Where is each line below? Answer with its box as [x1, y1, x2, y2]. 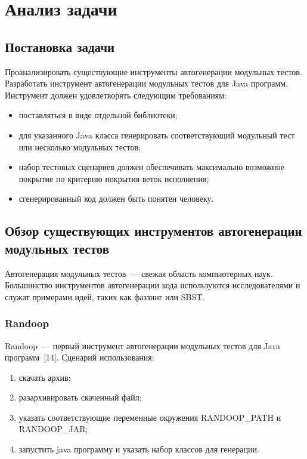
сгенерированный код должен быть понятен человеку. [18, 192, 214, 205]
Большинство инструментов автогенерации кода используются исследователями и [5, 279, 300, 291]
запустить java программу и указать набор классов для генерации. [18, 443, 259, 455]
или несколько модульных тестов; [18, 140, 141, 153]
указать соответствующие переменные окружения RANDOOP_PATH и [18, 411, 281, 423]
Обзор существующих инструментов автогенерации [5, 221, 302, 240]
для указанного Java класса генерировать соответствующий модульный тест [18, 128, 295, 141]
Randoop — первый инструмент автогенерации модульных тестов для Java [5, 339, 280, 352]
